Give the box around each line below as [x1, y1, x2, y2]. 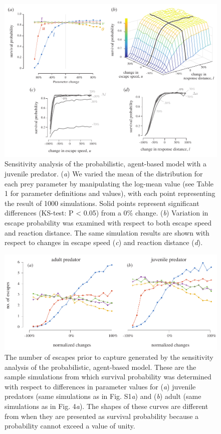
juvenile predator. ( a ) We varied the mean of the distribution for [5, 168, 203, 178]
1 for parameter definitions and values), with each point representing [5, 188, 215, 198]
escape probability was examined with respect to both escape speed [5, 217, 212, 228]
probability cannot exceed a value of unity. [5, 420, 135, 431]
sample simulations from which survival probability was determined [5, 371, 211, 382]
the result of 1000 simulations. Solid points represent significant [5, 197, 199, 208]
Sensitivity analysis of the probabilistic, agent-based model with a [5, 158, 206, 169]
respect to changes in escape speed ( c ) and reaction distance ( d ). [5, 237, 203, 248]
